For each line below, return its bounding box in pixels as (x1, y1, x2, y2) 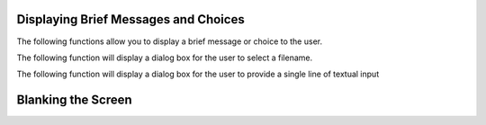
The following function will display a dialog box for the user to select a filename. (16, 52, 313, 63)
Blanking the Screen (16, 93, 132, 108)
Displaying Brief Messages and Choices (16, 12, 245, 27)
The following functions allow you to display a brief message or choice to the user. (16, 36, 323, 47)
